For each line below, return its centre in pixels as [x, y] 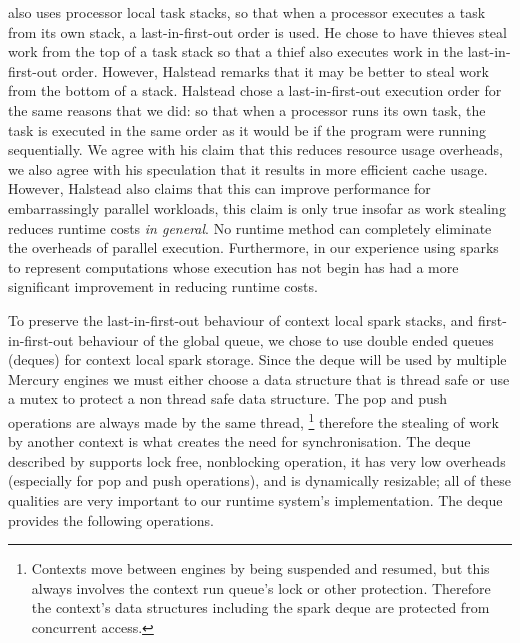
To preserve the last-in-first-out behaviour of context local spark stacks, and [241, 319]
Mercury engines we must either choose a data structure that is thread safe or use [259, 378]
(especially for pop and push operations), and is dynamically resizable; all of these [260, 480]
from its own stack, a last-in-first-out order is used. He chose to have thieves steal [257, 31]
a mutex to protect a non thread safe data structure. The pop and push [228, 398]
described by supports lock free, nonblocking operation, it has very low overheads [257, 460]
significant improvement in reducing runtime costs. [163, 286]
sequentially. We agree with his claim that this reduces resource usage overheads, [255, 149]
